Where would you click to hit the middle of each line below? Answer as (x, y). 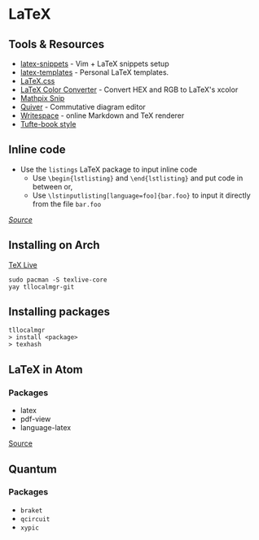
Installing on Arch (54, 245)
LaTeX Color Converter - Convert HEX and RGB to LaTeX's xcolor (129, 89)
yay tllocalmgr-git (42, 287)
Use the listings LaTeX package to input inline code (109, 169)
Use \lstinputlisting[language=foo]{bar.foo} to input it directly (141, 195)
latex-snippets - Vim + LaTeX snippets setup (94, 63)
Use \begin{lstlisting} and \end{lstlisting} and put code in (138, 178)
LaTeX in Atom (46, 370)
